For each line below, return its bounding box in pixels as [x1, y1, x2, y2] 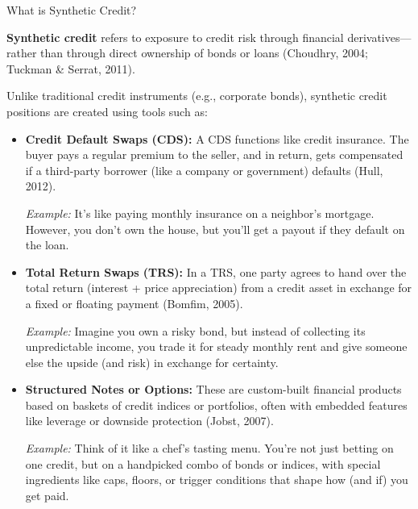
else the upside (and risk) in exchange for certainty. [25, 353, 279, 370]
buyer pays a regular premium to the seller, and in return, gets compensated [25, 146, 404, 163]
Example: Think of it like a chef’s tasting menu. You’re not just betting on [25, 440, 394, 457]
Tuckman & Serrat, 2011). [6, 60, 135, 77]
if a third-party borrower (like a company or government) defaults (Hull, [25, 161, 383, 178]
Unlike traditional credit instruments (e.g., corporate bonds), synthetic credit [6, 87, 387, 104]
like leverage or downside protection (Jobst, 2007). [25, 412, 274, 429]
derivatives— [347, 28, 412, 45]
